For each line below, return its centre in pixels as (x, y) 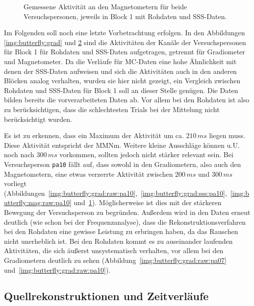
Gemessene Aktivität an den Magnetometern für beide (105, 6)
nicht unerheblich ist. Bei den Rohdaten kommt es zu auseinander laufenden (118, 241)
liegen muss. (227, 135)
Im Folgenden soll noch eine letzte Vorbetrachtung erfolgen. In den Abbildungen (125, 33)
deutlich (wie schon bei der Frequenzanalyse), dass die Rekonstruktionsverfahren (125, 222)
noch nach (19, 154)
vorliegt (15, 183)
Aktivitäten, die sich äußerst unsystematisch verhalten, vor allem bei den (114, 250)
